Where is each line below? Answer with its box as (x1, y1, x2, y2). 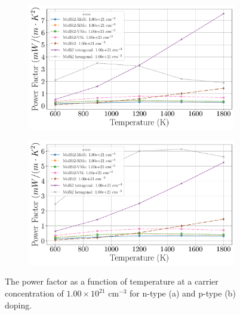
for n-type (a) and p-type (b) (130, 287, 236, 299)
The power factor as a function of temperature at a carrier (5, 275, 219, 288)
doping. (5, 298, 32, 311)
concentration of (5, 287, 64, 299)
